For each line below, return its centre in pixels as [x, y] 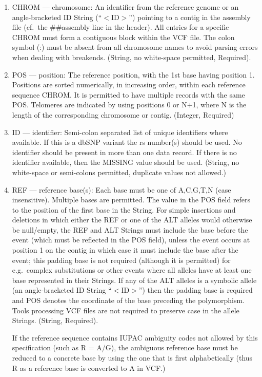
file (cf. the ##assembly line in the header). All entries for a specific [120, 27]
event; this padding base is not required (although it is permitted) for [121, 260]
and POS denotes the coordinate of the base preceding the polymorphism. [128, 300]
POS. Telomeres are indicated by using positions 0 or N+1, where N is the [129, 105]
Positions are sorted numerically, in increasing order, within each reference [129, 84]
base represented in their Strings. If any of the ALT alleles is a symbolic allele [134, 280]
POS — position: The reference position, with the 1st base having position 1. [133, 74]
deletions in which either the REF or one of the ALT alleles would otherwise [132, 220]
